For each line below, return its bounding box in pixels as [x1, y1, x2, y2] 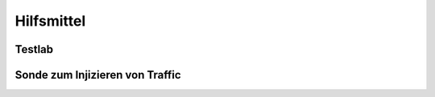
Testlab [14, 42, 54, 56]
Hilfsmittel [14, 12, 86, 30]
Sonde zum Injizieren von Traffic [14, 68, 181, 82]
